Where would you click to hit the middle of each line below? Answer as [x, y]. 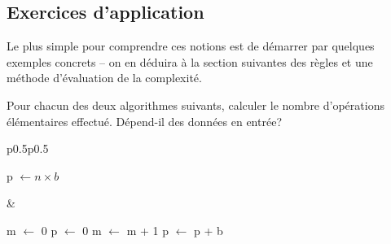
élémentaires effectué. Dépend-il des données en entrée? [144, 121]
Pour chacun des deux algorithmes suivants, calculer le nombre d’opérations [195, 105]
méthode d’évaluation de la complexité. [104, 78]
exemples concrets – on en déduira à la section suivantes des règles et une [190, 61]
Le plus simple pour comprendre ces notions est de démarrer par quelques [191, 46]
